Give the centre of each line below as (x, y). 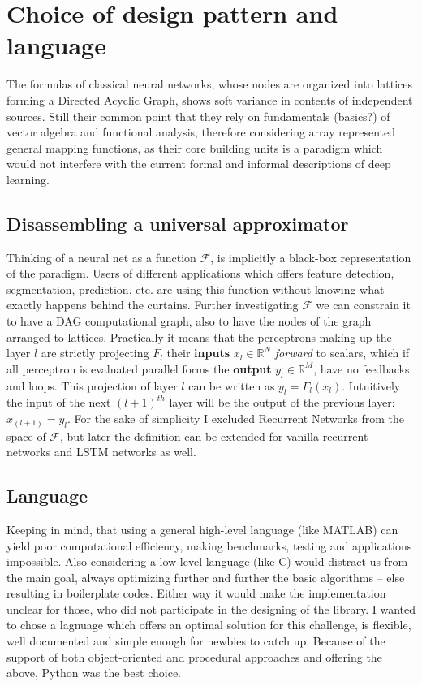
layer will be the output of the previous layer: (282, 402)
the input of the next (59, 402)
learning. (28, 179)
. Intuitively (371, 385)
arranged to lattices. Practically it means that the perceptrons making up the (199, 337)
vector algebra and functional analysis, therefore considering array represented (201, 132)
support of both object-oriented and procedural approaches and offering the (194, 656)
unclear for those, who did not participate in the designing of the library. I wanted (211, 608)
